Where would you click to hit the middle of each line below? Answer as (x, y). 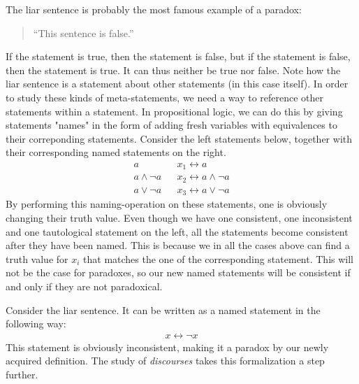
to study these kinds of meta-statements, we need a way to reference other (165, 97)
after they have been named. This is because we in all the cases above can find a (178, 245)
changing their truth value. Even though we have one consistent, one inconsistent (179, 217)
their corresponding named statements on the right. (116, 152)
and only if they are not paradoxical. (84, 286)
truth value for (37, 258)
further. (22, 374)
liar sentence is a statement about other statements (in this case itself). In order (177, 84)
